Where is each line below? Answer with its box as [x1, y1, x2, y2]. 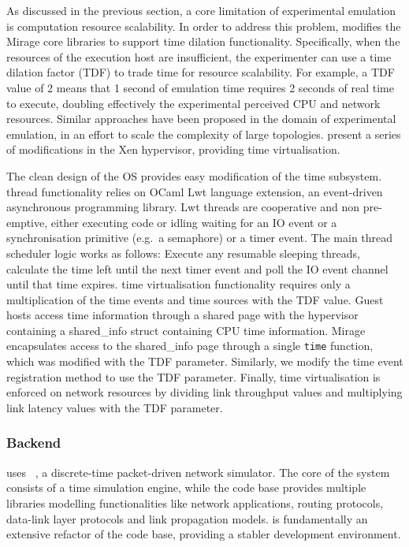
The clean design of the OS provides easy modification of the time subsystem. [6, 167, 382, 184]
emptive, [6, 214, 48, 230]
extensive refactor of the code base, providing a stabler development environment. [6, 526, 401, 542]
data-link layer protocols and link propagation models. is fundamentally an [6, 510, 368, 527]
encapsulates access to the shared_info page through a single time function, [6, 337, 374, 354]
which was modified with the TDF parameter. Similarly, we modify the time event [6, 353, 403, 370]
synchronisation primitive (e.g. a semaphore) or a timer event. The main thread [6, 229, 393, 246]
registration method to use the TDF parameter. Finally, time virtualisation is [6, 368, 381, 385]
